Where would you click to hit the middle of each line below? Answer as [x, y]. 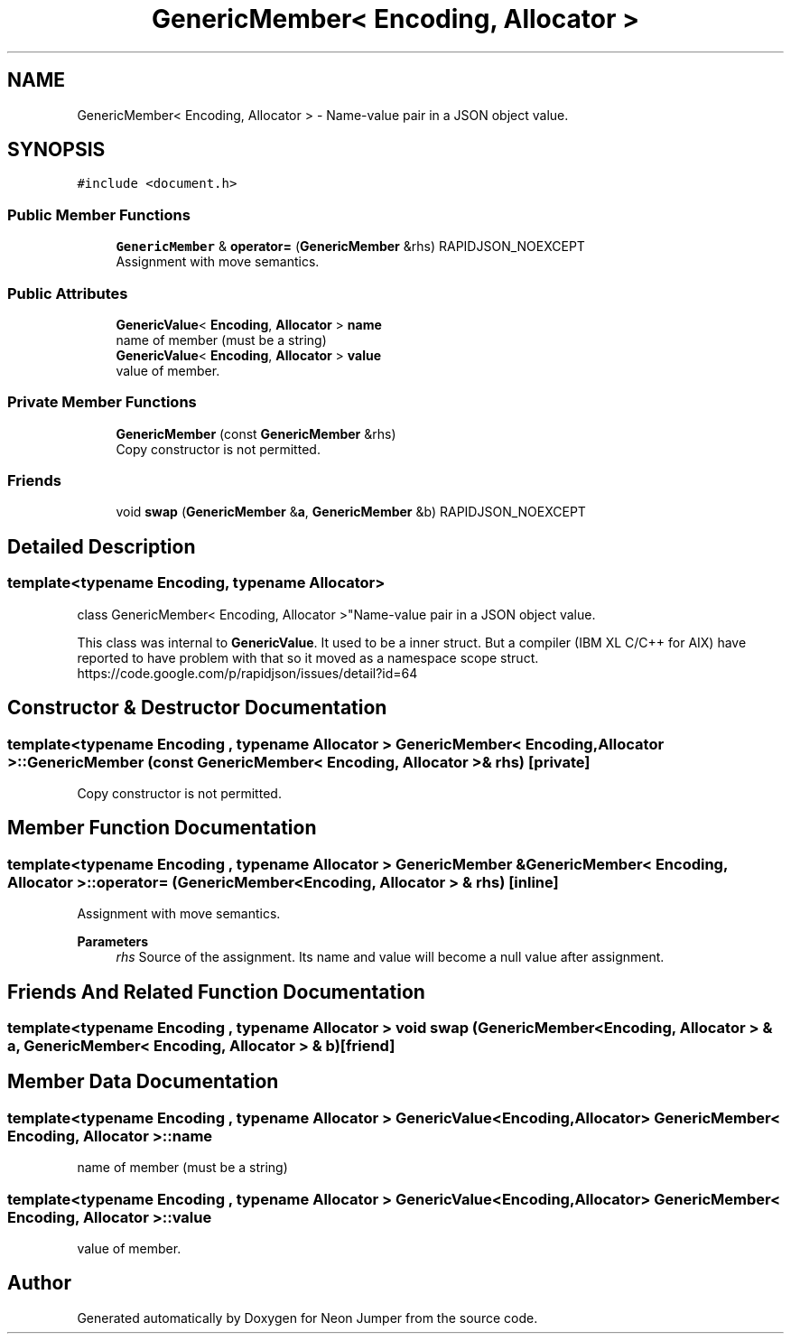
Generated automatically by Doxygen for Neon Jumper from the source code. [307, 1318]
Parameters [113, 942]
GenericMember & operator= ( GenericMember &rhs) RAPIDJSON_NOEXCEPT [350, 247]
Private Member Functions [102, 402]
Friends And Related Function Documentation [216, 992]
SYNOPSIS [56, 150]
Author [39, 1283]
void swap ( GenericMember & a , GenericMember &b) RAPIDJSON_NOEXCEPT [351, 512]
